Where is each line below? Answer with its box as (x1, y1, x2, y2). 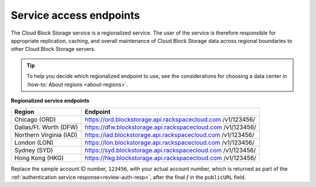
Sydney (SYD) (14, 147, 53, 155)
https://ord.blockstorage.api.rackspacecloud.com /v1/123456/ (84, 115, 256, 124)
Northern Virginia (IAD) (14, 131, 78, 139)
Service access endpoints (11, 9, 140, 22)
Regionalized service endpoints (11, 97, 90, 104)
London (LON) (14, 138, 54, 147)
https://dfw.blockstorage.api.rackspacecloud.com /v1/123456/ (84, 123, 257, 131)
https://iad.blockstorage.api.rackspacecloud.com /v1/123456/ (84, 131, 255, 139)
